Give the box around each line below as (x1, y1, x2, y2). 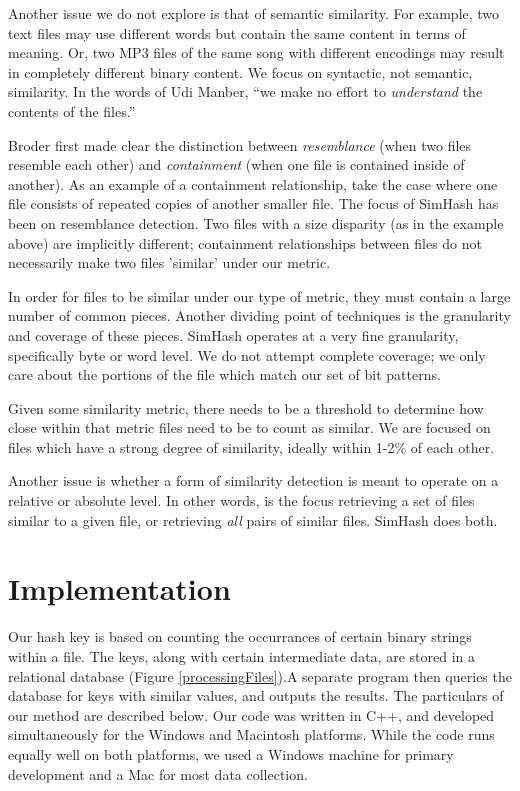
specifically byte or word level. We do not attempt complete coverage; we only (8, 344, 486, 365)
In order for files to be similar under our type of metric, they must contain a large (8, 285, 511, 306)
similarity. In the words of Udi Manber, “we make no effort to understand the (8, 81, 483, 102)
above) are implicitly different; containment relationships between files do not (8, 232, 483, 253)
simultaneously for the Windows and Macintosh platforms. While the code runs (8, 724, 495, 745)
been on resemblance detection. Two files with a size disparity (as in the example (8, 212, 504, 233)
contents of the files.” (8, 100, 136, 121)
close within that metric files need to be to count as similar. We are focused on (8, 417, 491, 438)
